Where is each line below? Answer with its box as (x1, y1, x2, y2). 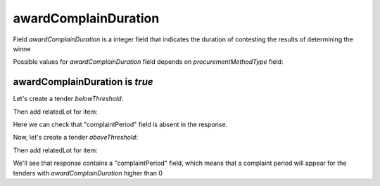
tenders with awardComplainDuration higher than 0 (13, 168, 163, 177)
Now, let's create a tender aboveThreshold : (13, 133, 139, 142)
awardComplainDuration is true (13, 76, 154, 88)
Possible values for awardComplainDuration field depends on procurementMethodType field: (13, 58, 284, 66)
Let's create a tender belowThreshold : (13, 95, 123, 103)
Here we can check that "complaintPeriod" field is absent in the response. (13, 120, 228, 129)
